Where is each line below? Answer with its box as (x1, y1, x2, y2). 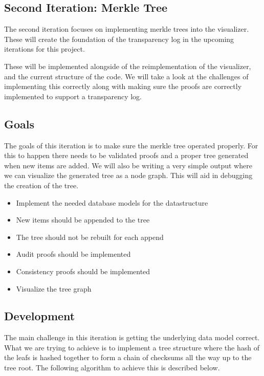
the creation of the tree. (4, 180, 79, 190)
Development (4, 308, 75, 324)
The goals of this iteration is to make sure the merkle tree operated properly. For (4, 140, 258, 150)
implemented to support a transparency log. (4, 91, 142, 101)
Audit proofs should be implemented (16, 249, 131, 259)
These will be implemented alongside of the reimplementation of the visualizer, (4, 60, 251, 71)
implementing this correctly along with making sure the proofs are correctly (4, 81, 242, 92)
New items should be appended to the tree (16, 214, 150, 225)
